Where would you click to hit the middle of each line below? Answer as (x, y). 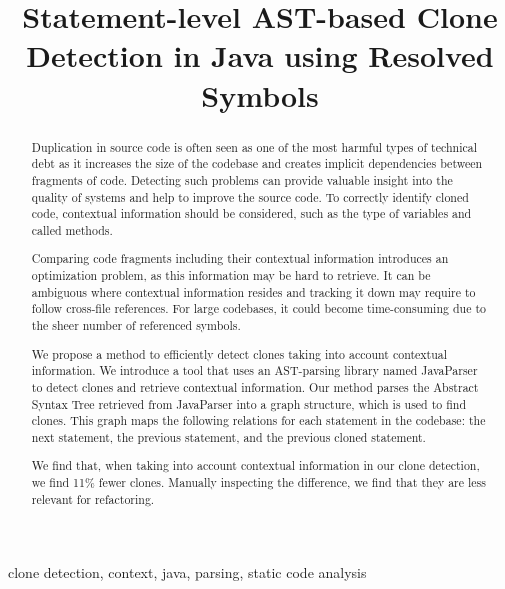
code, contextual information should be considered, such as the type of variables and (251, 213)
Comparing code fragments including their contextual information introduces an (240, 258)
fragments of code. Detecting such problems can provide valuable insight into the (242, 179)
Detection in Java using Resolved (260, 55)
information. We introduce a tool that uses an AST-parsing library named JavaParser (254, 370)
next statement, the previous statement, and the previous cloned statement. (228, 436)
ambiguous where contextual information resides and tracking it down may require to (253, 291)
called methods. (72, 229)
